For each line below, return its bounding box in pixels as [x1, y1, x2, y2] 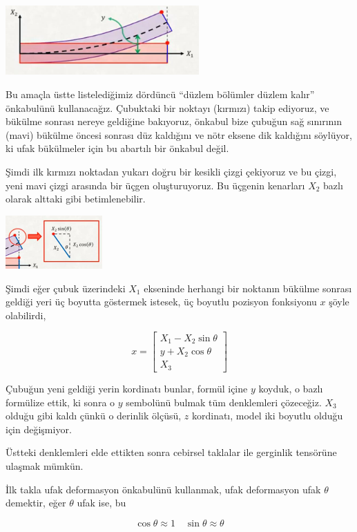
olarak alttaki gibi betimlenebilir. [6, 191, 146, 206]
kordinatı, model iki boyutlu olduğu [191, 408, 343, 423]
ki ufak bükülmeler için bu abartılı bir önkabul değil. [6, 141, 229, 155]
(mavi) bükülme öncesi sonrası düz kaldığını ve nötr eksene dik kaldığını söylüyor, [6, 127, 352, 142]
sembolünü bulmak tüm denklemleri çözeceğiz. [126, 395, 322, 409]
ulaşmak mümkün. [6, 458, 84, 473]
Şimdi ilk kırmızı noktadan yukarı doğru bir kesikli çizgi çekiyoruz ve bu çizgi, [6, 164, 337, 178]
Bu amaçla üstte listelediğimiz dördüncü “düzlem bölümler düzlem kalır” [6, 87, 315, 102]
